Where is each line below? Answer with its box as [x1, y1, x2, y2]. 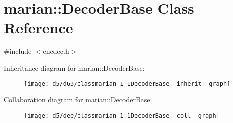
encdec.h [43, 46, 69, 56]
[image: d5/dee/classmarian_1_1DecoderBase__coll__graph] [24, 112, 220, 119]
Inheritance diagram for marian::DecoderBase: [4, 62, 145, 73]
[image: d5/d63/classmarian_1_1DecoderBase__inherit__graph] [24, 80, 231, 87]
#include [4, 46, 32, 56]
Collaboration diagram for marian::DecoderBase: [4, 94, 152, 105]
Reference [4, 17, 73, 38]
